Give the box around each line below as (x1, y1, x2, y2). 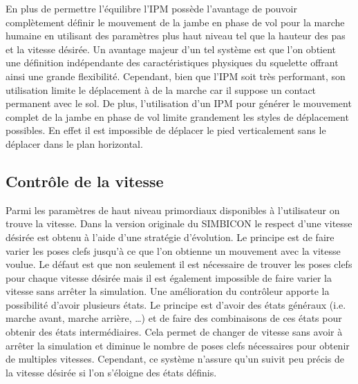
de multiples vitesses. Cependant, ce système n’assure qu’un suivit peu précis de (6, 352, 345, 366)
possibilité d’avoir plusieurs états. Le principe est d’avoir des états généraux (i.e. (6, 297, 346, 311)
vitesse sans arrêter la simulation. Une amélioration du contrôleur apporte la (6, 284, 330, 298)
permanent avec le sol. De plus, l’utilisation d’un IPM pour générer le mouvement (6, 96, 352, 111)
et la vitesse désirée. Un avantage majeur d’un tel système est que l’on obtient (6, 41, 337, 56)
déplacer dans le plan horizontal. (6, 136, 143, 151)
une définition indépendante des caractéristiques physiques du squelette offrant (6, 55, 339, 70)
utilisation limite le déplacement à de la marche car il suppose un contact (6, 82, 317, 97)
